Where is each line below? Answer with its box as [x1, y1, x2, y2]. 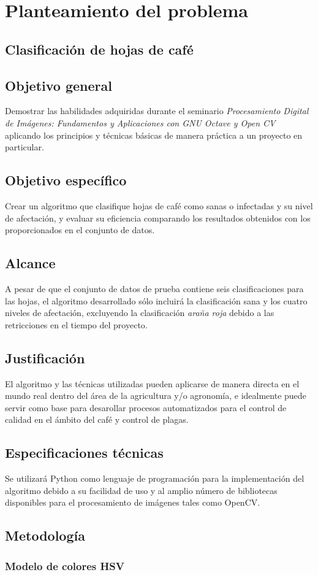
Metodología [5, 526, 85, 545]
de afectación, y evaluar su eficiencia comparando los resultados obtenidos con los [5, 211, 311, 224]
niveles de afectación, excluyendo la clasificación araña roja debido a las [5, 306, 274, 319]
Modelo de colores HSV [5, 558, 124, 573]
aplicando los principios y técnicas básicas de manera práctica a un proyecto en [5, 128, 303, 141]
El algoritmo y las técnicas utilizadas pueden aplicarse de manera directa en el [5, 377, 300, 390]
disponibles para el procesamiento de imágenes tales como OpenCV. [5, 496, 260, 509]
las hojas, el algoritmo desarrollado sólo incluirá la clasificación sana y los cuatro [5, 294, 308, 307]
